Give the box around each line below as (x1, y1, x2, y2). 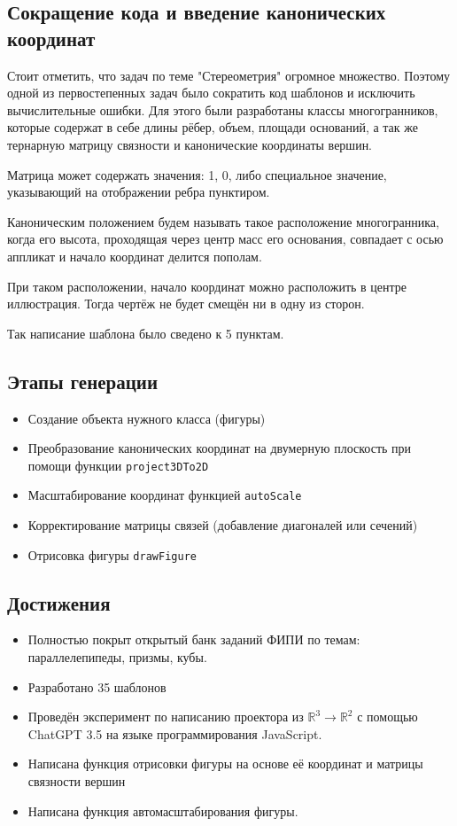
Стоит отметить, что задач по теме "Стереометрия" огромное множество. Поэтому (7, 66, 451, 84)
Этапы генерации (7, 367, 159, 394)
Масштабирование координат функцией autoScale (27, 486, 302, 504)
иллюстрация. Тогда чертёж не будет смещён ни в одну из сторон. (7, 294, 365, 313)
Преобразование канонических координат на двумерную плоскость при (27, 439, 412, 457)
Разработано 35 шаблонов (27, 677, 167, 696)
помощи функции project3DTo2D (27, 456, 209, 474)
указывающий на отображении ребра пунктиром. (7, 183, 270, 201)
